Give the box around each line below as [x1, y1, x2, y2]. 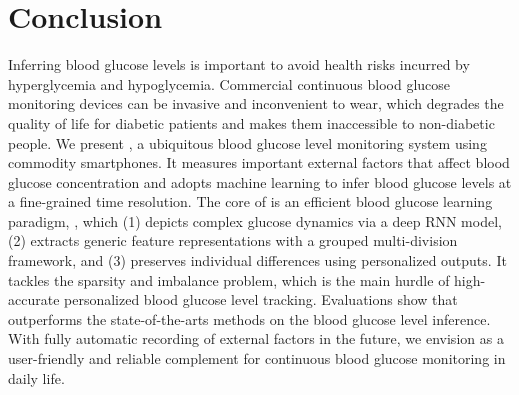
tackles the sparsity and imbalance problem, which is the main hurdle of [8, 269, 450, 290]
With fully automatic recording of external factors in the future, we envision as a [8, 328, 504, 349]
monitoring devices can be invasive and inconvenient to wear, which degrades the [8, 93, 504, 114]
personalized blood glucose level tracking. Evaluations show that [64, 289, 458, 310]
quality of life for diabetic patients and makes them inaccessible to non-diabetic [8, 112, 495, 133]
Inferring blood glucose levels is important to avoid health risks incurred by [8, 54, 470, 75]
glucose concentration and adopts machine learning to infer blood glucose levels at [8, 171, 512, 192]
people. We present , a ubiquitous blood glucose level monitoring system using [8, 132, 487, 153]
